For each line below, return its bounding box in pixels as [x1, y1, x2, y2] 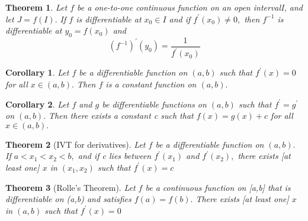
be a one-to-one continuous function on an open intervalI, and [77, 1, 303, 13]
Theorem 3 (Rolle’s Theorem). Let [5, 181, 136, 193]
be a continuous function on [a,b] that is [145, 181, 291, 193]
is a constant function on [105, 77, 197, 90]
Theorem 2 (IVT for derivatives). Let [5, 138, 146, 150]
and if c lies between [78, 149, 152, 162]
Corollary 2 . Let [5, 97, 69, 110]
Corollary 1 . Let [5, 66, 69, 79]
